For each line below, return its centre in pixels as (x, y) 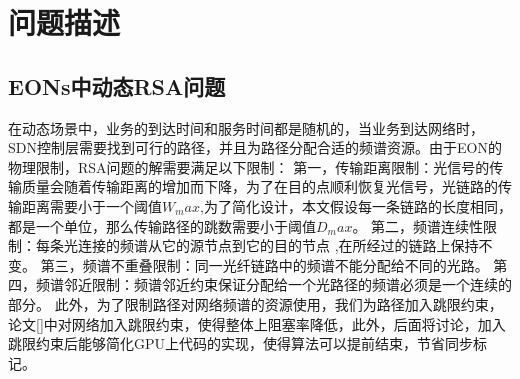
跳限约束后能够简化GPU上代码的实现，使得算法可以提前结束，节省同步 (241, 343)
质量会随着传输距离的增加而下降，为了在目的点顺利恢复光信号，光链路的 (259, 186)
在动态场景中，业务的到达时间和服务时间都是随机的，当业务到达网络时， (246, 127)
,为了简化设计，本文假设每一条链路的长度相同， (356, 205)
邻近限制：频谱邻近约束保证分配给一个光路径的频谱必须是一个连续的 (287, 284)
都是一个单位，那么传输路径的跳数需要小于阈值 (162, 225)
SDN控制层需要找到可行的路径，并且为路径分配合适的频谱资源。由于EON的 (255, 147)
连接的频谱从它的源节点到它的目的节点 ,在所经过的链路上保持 (278, 245)
